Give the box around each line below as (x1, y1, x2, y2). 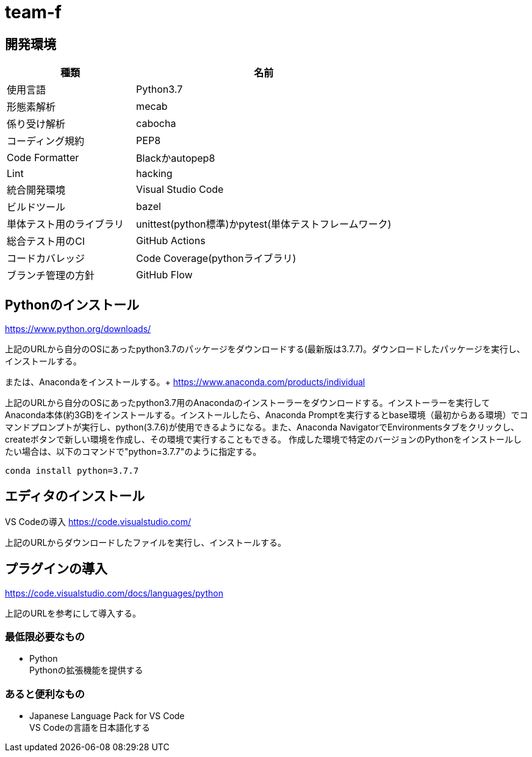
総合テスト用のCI (7, 235, 85, 248)
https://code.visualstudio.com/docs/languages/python (5, 587, 223, 598)
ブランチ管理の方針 (7, 269, 95, 282)
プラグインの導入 (5, 561, 107, 577)
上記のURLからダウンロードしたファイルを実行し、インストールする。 (5, 537, 287, 548)
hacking (136, 167, 173, 180)
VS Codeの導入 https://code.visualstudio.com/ (5, 516, 192, 527)
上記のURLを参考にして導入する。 (5, 607, 141, 618)
